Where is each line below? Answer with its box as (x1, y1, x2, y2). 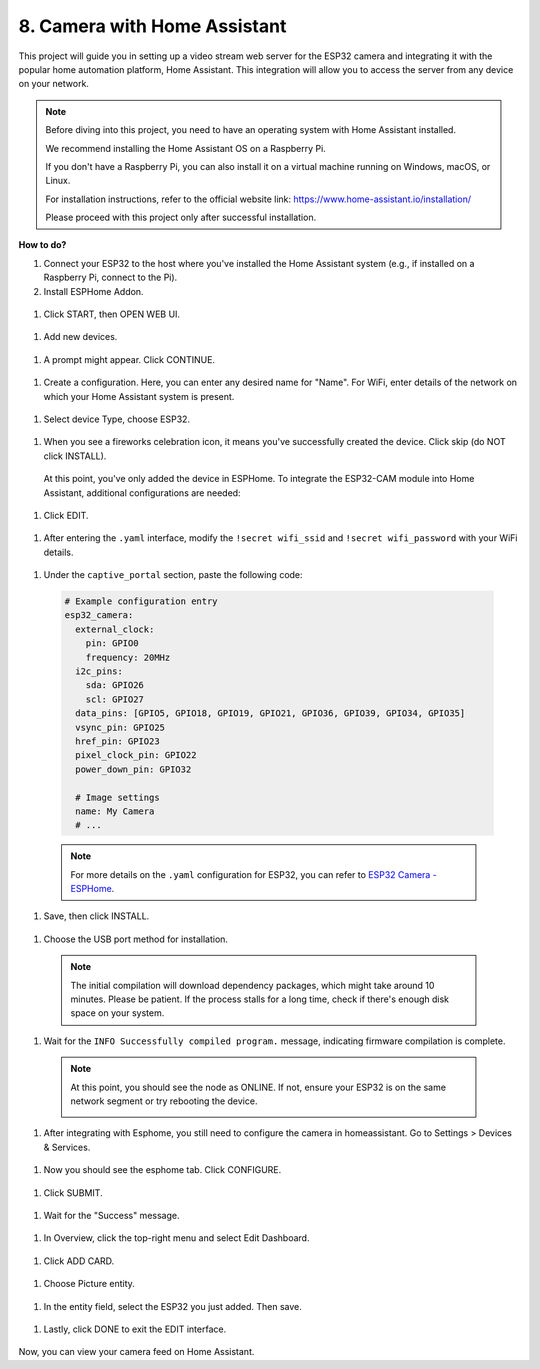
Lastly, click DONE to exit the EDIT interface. (43, 1323, 227, 1335)
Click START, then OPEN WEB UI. (43, 308, 180, 320)
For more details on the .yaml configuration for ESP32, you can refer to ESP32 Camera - (70, 868, 437, 880)
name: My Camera (75, 805, 155, 817)
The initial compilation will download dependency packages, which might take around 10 (70, 979, 435, 991)
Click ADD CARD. (43, 1255, 115, 1267)
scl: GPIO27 (85, 693, 145, 705)
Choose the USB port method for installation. (43, 933, 229, 945)
